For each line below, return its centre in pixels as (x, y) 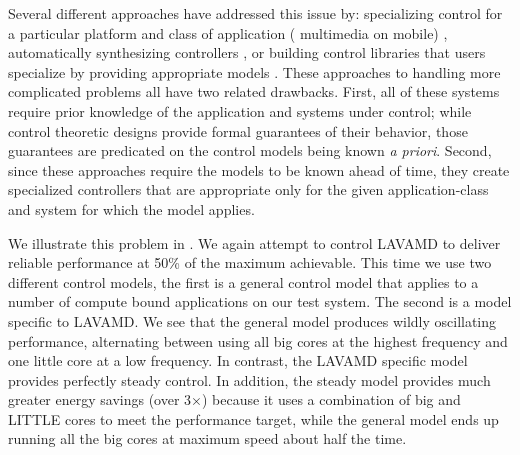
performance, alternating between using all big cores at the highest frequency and (258, 340)
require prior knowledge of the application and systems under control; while (240, 110)
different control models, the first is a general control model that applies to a (243, 281)
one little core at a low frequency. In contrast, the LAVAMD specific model (238, 360)
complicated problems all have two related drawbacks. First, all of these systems (254, 91)
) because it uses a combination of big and (331, 399)
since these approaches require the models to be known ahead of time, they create (259, 169)
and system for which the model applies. (131, 208)
